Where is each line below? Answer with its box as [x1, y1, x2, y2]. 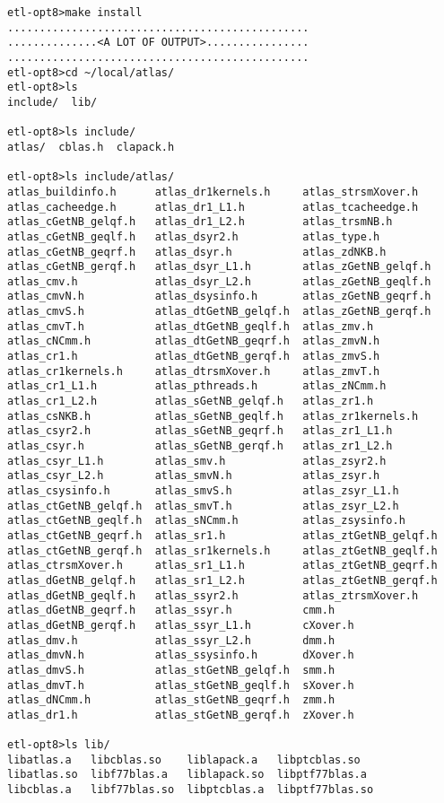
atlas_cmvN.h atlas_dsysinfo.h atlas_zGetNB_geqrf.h [7, 290, 431, 303]
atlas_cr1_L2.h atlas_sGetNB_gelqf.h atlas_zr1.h [7, 395, 374, 408]
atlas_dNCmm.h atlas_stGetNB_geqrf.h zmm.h [7, 694, 335, 707]
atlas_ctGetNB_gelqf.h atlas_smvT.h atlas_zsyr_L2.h [7, 499, 399, 512]
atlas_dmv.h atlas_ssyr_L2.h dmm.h [7, 633, 335, 647]
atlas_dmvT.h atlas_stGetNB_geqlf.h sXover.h [7, 678, 354, 692]
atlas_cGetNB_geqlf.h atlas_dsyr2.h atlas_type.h [7, 230, 380, 243]
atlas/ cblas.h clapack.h [7, 140, 175, 153]
